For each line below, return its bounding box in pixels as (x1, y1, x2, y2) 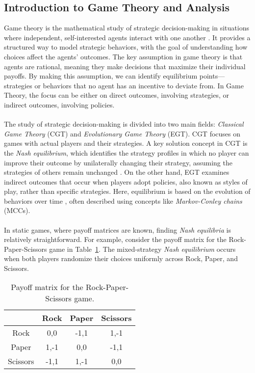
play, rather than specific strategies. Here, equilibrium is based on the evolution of (4, 186, 251, 196)
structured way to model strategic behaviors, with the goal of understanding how (4, 42, 248, 52)
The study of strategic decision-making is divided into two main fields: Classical (4, 119, 244, 129)
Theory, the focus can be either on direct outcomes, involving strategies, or (4, 90, 229, 100)
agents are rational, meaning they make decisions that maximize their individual (4, 61, 246, 71)
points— (199, 71, 225, 81)
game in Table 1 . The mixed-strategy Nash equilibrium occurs (49, 243, 236, 254)
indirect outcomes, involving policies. (4, 99, 115, 109)
